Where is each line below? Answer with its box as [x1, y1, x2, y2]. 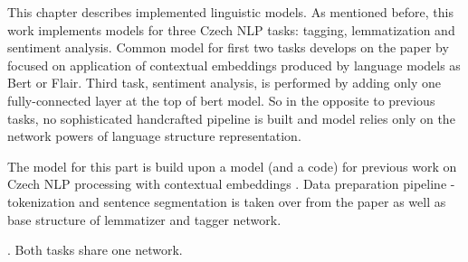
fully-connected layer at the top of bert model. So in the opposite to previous [7, 90, 435, 109]
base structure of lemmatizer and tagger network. [7, 210, 282, 229]
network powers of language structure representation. [7, 126, 301, 145]
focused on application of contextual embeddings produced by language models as [7, 55, 461, 74]
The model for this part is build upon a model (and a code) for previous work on [7, 156, 457, 175]
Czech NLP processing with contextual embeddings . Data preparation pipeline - [7, 174, 455, 193]
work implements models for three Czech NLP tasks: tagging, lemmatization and [7, 20, 455, 39]
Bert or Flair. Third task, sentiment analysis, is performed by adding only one [7, 73, 441, 92]
